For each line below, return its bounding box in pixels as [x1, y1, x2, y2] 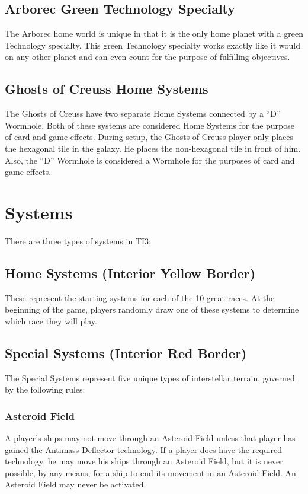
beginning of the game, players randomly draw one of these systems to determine [5, 303, 299, 315]
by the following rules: [5, 383, 85, 396]
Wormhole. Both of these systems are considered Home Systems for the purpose [5, 119, 295, 131]
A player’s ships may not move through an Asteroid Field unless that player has [5, 432, 296, 444]
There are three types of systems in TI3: [5, 234, 151, 247]
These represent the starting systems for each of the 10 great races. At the [5, 291, 275, 304]
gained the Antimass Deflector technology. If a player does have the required [5, 443, 283, 455]
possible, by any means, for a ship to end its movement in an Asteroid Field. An [5, 466, 296, 479]
